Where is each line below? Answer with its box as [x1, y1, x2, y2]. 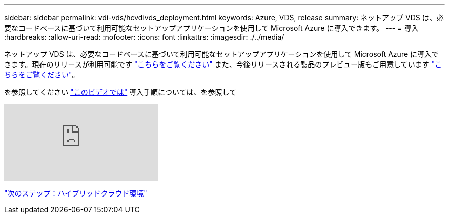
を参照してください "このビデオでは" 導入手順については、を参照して [4, 88, 236, 96]
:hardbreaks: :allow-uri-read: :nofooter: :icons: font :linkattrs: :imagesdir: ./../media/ [4, 33, 284, 41]
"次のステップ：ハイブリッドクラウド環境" [4, 189, 147, 198]
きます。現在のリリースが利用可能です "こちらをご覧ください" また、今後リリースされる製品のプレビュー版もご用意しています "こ [4, 60, 442, 69]
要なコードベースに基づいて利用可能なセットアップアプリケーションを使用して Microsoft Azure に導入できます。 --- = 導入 [4, 24, 419, 32]
